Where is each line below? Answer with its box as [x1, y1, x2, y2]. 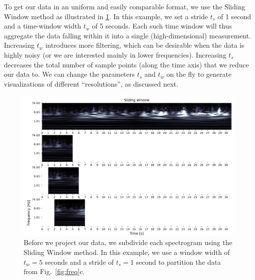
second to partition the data [136, 256, 221, 267]
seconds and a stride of [45, 256, 114, 267]
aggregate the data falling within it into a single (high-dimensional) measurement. [4, 30, 251, 40]
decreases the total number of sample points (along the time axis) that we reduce [4, 59, 249, 69]
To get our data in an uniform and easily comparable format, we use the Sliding [4, 1, 245, 11]
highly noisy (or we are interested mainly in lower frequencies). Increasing [4, 49, 226, 60]
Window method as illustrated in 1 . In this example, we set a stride [4, 11, 208, 21]
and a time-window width [4, 21, 81, 31]
